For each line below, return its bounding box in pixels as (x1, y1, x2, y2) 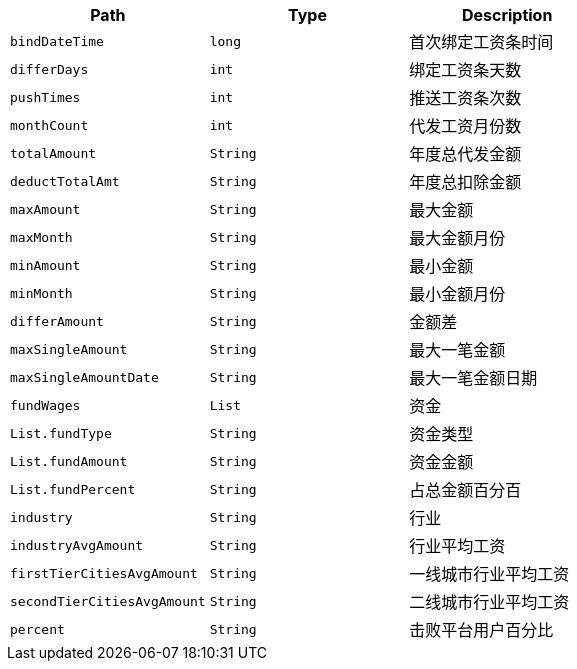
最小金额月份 (409, 284, 506, 304)
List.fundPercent (10, 481, 136, 497)
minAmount (10, 257, 81, 273)
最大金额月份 (409, 228, 506, 248)
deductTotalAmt (10, 173, 120, 189)
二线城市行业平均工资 (409, 592, 570, 612)
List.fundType (10, 425, 112, 441)
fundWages (10, 397, 81, 413)
